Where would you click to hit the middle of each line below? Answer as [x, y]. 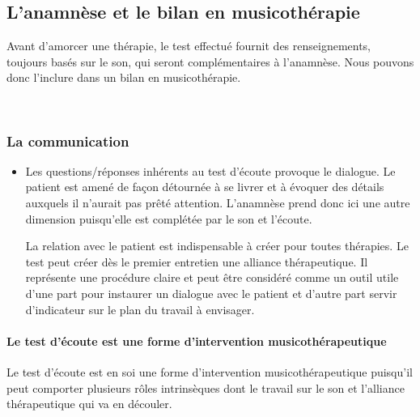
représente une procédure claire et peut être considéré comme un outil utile [212, 277]
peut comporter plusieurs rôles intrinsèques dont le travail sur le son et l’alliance [206, 387]
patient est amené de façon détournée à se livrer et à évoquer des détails [205, 187]
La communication [68, 140]
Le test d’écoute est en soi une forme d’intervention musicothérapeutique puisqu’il [210, 371]
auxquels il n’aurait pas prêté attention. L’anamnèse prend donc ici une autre [218, 202]
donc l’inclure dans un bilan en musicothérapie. [124, 77]
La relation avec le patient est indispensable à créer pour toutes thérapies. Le [217, 246]
